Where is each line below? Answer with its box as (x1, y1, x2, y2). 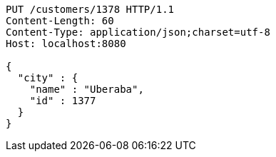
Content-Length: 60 (6, 15, 114, 26)
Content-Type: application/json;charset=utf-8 (6, 26, 270, 38)
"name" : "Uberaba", (29, 83, 144, 95)
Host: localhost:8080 (6, 38, 126, 49)
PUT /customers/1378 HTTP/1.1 (6, 4, 175, 15)
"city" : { (17, 72, 78, 83)
